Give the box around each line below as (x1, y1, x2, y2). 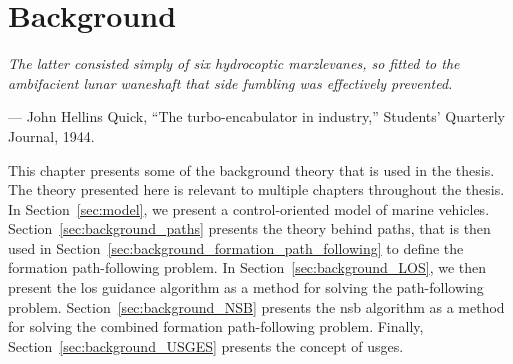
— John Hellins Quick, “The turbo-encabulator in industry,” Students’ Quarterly (8, 106, 505, 127)
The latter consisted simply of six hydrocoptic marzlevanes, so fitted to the (8, 53, 460, 74)
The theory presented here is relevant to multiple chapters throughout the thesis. (8, 179, 505, 200)
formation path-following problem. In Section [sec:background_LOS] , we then (8, 257, 487, 278)
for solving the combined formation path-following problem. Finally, (8, 316, 424, 337)
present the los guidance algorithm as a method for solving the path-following (8, 277, 484, 298)
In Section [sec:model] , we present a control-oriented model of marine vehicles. (8, 198, 490, 219)
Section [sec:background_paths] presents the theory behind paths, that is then (8, 218, 491, 239)
